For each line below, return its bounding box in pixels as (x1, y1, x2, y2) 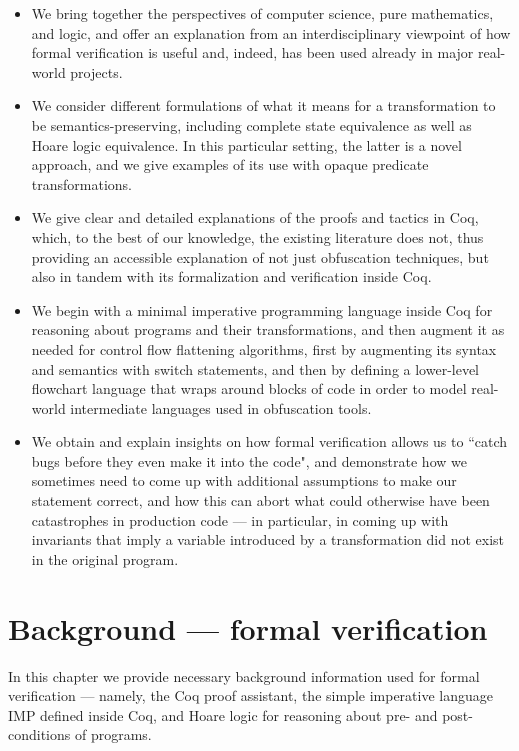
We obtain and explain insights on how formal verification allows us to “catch (31, 431, 508, 452)
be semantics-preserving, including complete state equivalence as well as (31, 114, 472, 135)
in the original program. (31, 548, 179, 569)
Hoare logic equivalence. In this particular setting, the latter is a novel (31, 134, 462, 155)
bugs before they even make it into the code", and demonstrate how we (31, 450, 467, 471)
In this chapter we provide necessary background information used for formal (8, 665, 480, 686)
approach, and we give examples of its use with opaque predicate (31, 154, 429, 175)
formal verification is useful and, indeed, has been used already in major (31, 42, 474, 63)
